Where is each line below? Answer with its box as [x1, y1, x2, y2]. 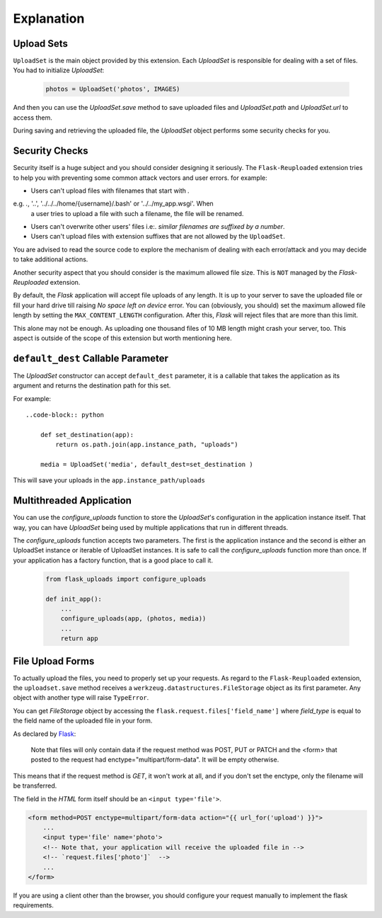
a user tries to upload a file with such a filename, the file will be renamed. [30, 209, 244, 217]
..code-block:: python [25, 411, 105, 419]
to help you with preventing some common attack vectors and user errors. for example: [13, 174, 268, 182]
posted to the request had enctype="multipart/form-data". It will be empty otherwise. [30, 755, 279, 764]
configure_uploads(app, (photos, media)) [60, 615, 207, 623]
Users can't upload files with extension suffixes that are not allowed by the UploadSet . [30, 232, 286, 241]
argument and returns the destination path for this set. [13, 381, 171, 390]
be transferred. [13, 781, 57, 790]
